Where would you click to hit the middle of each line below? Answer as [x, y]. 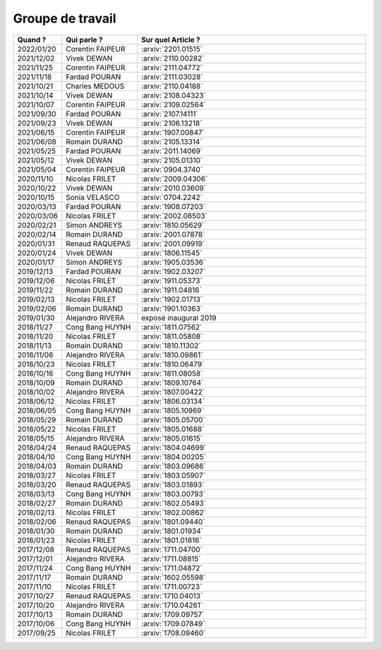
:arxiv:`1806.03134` [173, 401]
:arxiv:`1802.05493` [174, 503]
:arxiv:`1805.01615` [172, 438]
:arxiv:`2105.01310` [172, 160]
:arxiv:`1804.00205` [174, 457]
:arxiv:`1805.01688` [173, 429]
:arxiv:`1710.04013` [172, 595]
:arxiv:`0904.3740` [172, 169]
